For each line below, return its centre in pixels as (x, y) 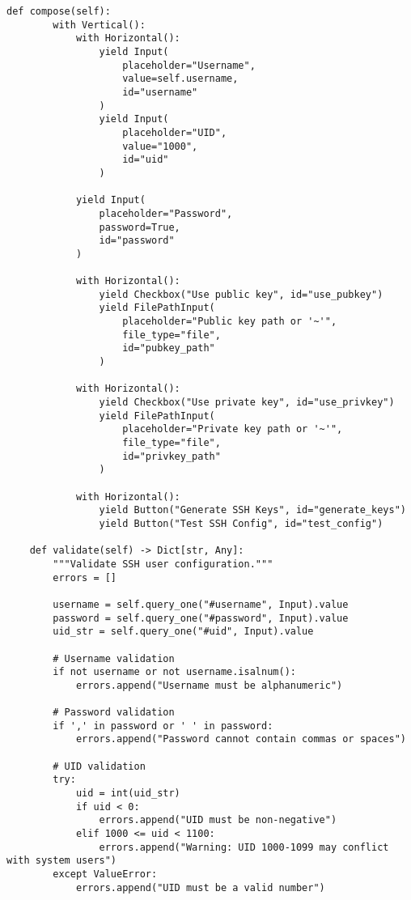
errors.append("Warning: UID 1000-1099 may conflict (244, 847)
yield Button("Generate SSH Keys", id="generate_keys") (252, 510)
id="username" (160, 92)
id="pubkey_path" (169, 348)
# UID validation (99, 766)
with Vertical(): (99, 25)
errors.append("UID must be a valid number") (200, 887)
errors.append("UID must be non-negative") (218, 820)
